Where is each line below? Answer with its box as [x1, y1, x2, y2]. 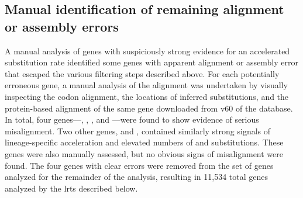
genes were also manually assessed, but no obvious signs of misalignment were [5, 147, 283, 159]
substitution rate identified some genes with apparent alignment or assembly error [5, 56, 298, 68]
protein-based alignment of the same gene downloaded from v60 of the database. [5, 102, 293, 114]
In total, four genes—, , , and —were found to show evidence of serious [5, 113, 259, 126]
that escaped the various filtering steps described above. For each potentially [5, 67, 280, 79]
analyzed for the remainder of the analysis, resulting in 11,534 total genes [5, 171, 268, 183]
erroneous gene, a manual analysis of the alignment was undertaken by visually [5, 79, 288, 91]
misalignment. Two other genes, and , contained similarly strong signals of [5, 124, 271, 137]
